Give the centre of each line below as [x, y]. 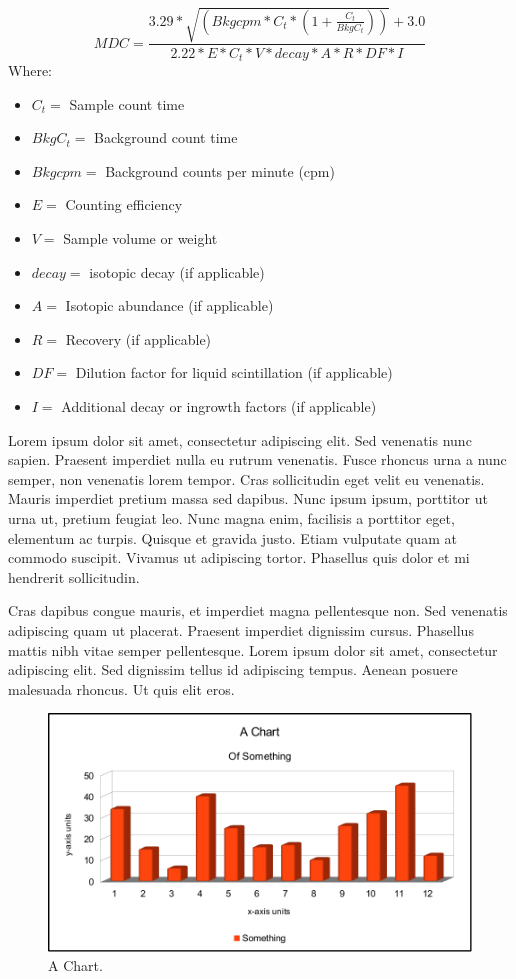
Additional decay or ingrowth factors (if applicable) [219, 405]
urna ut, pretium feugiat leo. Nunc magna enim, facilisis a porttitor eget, [231, 517]
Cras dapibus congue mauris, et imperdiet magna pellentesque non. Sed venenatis [258, 610]
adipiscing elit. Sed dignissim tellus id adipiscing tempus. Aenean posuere [233, 669]
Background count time [166, 137]
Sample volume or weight [140, 238]
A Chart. [75, 965]
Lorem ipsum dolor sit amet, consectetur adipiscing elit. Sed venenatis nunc [240, 439]
